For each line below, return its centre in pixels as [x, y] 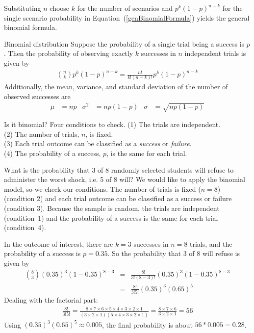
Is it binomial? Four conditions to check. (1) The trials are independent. [112, 124]
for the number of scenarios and [125, 8]
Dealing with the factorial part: [51, 300]
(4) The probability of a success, [52, 153]
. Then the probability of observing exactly [69, 53]
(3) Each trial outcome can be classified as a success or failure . [98, 143]
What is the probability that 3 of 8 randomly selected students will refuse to [119, 169]
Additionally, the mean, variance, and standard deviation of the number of [116, 87]
